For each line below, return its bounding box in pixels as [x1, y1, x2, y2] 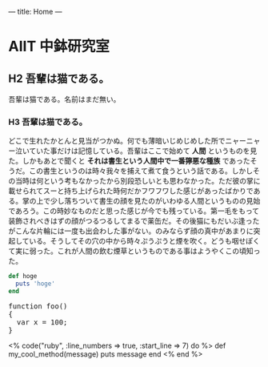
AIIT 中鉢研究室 [8, 38, 110, 55]
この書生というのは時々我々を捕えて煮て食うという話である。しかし [29, 166, 254, 175]
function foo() [8, 301, 68, 311]
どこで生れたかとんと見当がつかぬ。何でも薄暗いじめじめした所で [8, 136, 226, 146]
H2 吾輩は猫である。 [8, 71, 110, 85]
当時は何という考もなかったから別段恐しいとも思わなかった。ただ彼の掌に [14, 176, 261, 186]
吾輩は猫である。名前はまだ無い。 [8, 95, 121, 103]
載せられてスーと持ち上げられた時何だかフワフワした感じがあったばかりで [8, 186, 254, 196]
